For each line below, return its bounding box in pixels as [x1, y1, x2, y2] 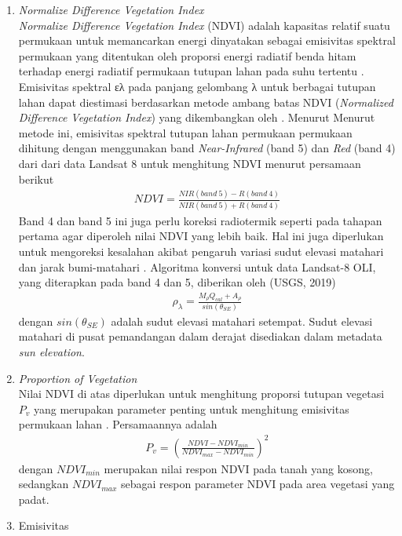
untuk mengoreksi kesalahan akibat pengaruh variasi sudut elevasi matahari [18, 242, 384, 259]
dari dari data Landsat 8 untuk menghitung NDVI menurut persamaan [18, 155, 361, 171]
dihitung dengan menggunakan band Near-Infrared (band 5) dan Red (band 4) [18, 140, 396, 156]
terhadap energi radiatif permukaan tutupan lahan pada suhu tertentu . [18, 63, 364, 79]
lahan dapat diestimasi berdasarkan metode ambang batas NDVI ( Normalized [18, 93, 393, 110]
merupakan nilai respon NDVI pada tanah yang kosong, [104, 460, 373, 476]
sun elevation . [18, 344, 85, 360]
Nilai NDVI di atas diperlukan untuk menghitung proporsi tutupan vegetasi [18, 385, 385, 402]
